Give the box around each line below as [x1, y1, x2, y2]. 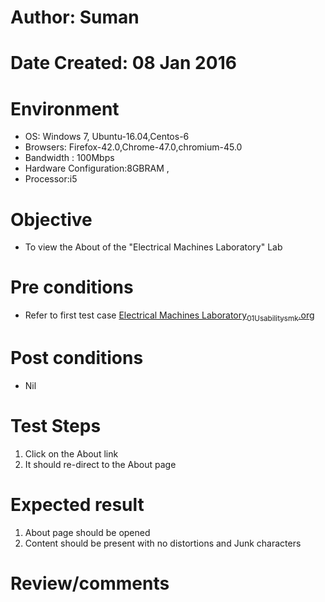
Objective [10, 208, 93, 231]
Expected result [10, 494, 145, 516]
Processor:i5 [24, 173, 78, 185]
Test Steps [10, 415, 102, 438]
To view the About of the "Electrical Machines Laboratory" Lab [24, 241, 283, 253]
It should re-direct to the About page [24, 458, 177, 470]
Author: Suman [10, 6, 140, 29]
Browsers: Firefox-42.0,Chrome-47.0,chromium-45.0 [24, 141, 243, 153]
